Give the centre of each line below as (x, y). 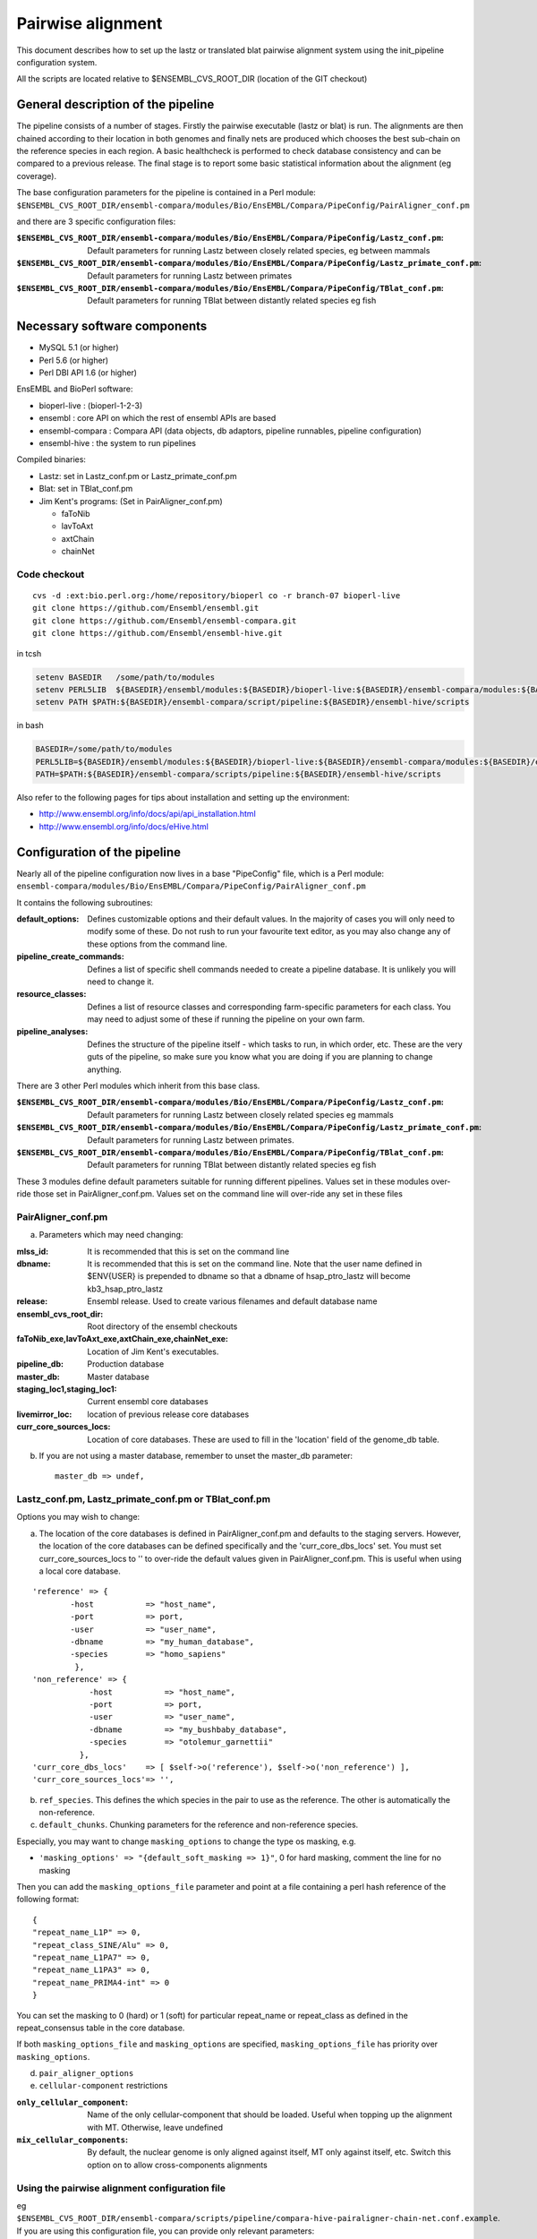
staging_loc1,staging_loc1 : (67, 1389)
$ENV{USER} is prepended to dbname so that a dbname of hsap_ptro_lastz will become (249, 1276)
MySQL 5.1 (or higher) (79, 347)
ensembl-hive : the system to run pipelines (118, 442)
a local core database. (80, 1571)
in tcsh (29, 653)
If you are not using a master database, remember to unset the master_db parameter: (196, 1455)
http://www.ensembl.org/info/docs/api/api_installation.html (148, 814)
